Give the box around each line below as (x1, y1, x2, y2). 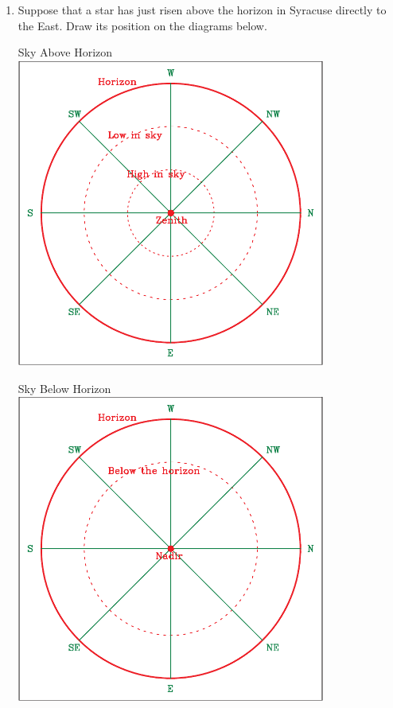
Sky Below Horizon (18, 379, 111, 396)
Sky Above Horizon (18, 44, 113, 60)
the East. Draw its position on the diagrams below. (18, 17, 267, 33)
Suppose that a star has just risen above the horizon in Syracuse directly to (18, 2, 387, 18)
